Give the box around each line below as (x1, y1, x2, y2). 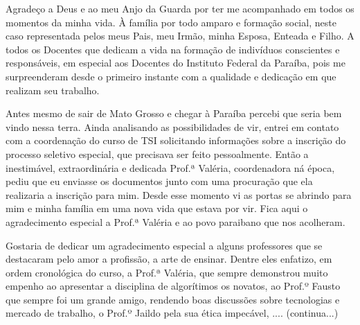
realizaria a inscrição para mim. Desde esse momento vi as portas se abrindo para (6, 187, 352, 202)
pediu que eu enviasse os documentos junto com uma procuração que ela (6, 174, 313, 188)
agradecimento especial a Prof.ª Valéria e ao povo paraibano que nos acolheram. (6, 214, 345, 229)
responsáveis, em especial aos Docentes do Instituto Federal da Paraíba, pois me (6, 55, 345, 70)
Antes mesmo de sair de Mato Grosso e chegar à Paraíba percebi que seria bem (6, 106, 342, 121)
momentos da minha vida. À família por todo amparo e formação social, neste (6, 15, 336, 29)
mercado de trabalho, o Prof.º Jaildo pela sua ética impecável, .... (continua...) (6, 306, 339, 320)
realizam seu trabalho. (6, 82, 100, 97)
